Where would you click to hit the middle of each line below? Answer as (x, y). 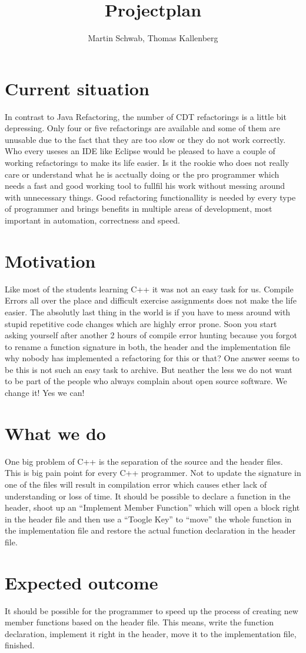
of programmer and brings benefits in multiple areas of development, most (139, 209)
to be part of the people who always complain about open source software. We (146, 381)
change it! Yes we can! (45, 393)
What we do (55, 433)
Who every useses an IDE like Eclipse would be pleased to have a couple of (140, 151)
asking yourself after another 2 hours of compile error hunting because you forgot (151, 335)
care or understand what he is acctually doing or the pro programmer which (142, 174)
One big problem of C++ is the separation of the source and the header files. (144, 461)
